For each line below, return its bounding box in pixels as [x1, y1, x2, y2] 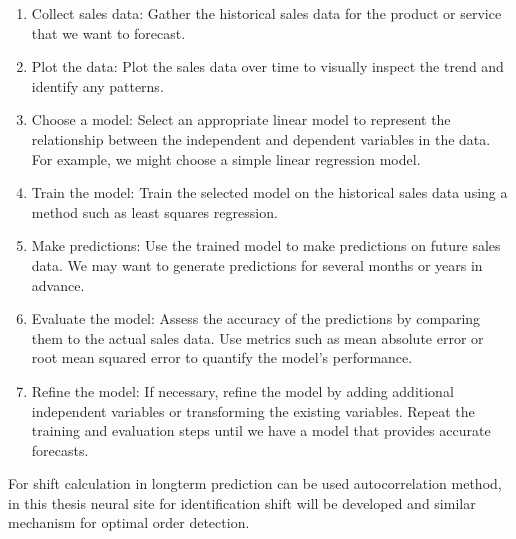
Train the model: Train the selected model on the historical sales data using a [31, 182, 508, 203]
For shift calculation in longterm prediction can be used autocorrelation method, [8, 473, 502, 494]
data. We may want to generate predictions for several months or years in [31, 254, 483, 275]
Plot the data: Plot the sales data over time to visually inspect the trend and [31, 56, 504, 77]
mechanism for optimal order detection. [8, 512, 250, 533]
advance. [31, 274, 85, 295]
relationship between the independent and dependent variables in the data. [31, 128, 491, 149]
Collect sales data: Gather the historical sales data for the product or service [31, 3, 502, 23]
